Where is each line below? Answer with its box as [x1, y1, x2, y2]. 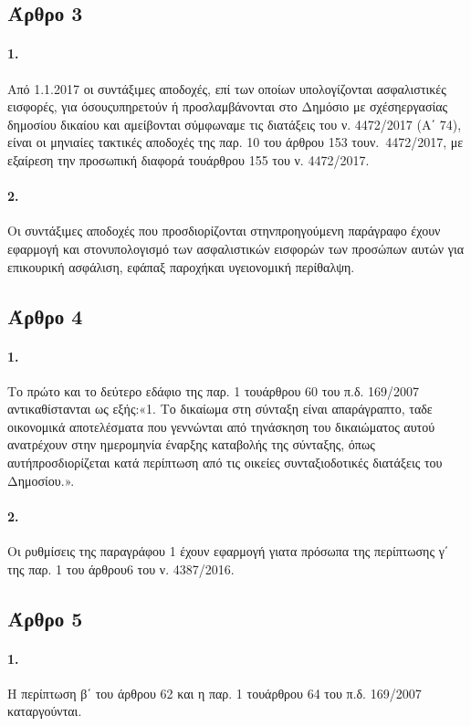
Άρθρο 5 [7, 604, 83, 632]
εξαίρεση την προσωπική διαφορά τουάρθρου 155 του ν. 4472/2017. [7, 150, 370, 169]
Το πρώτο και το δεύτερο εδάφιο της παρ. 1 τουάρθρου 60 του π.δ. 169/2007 [7, 381, 420, 400]
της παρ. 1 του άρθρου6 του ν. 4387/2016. [7, 559, 235, 578]
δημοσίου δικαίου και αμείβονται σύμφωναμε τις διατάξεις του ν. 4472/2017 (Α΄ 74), [7, 114, 462, 133]
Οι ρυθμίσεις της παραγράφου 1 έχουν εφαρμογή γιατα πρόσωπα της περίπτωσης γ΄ [7, 542, 449, 561]
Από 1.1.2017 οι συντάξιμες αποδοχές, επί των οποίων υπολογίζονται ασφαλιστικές [7, 79, 446, 98]
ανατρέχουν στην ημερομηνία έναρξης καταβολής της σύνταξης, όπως [7, 435, 375, 454]
